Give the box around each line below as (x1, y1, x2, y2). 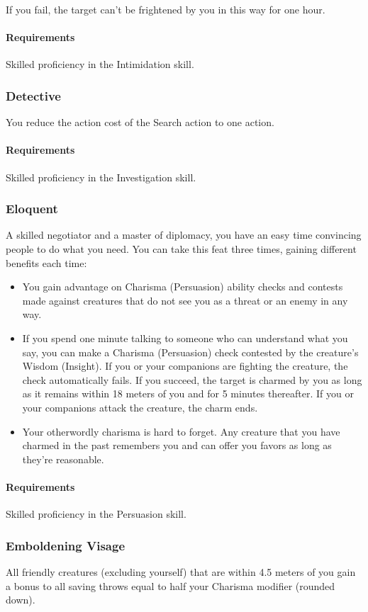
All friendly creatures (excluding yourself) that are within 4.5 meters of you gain (6, 564, 356, 579)
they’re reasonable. (22, 451, 104, 466)
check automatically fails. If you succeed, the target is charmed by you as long (22, 372, 362, 387)
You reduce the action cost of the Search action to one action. (6, 115, 274, 130)
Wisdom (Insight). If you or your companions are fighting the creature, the (22, 358, 348, 373)
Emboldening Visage (6, 536, 126, 554)
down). (6, 592, 35, 607)
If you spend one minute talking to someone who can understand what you (22, 330, 348, 345)
